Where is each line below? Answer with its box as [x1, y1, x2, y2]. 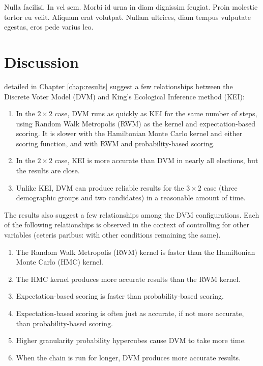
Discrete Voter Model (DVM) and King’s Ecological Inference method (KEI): [4, 91, 245, 101]
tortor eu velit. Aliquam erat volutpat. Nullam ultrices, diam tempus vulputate [4, 11, 251, 22]
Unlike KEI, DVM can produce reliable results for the [16, 182, 184, 193]
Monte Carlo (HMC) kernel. [16, 256, 103, 267]
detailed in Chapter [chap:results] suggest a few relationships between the [4, 81, 233, 91]
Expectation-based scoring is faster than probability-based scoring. [16, 291, 224, 301]
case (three [203, 182, 238, 193]
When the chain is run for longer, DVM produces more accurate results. [16, 352, 241, 362]
